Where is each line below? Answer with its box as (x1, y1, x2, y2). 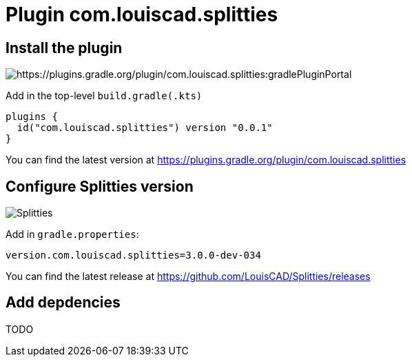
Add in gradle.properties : (6, 228, 139, 241)
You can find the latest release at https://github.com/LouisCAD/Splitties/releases (6, 270, 371, 283)
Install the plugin (6, 39, 123, 57)
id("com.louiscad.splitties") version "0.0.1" (17, 122, 273, 134)
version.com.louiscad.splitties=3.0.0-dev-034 (6, 250, 261, 261)
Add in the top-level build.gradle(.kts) (6, 90, 203, 102)
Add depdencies (6, 294, 121, 312)
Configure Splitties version (6, 177, 194, 195)
